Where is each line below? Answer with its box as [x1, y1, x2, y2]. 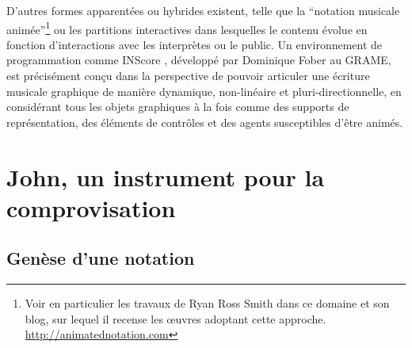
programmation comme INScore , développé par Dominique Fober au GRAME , [6, 52, 391, 68]
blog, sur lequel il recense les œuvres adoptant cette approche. [25, 310, 326, 327]
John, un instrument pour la [6, 160, 325, 193]
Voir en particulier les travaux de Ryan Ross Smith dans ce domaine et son [25, 295, 390, 312]
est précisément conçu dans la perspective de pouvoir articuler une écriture [6, 67, 370, 84]
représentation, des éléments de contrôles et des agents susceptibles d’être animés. [6, 113, 403, 130]
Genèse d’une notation [6, 246, 195, 270]
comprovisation [6, 191, 176, 224]
